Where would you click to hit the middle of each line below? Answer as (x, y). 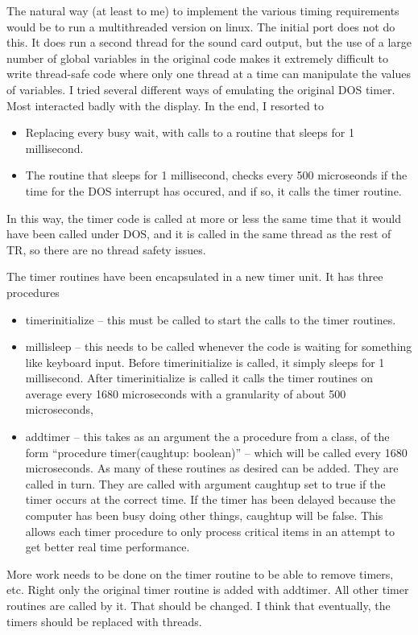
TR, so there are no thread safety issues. (106, 249)
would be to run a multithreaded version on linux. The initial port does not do (201, 26)
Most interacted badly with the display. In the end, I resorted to (165, 105)
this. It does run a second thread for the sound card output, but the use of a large (209, 42)
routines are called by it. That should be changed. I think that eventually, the (199, 605)
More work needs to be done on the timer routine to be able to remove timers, (200, 573)
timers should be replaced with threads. (104, 621)
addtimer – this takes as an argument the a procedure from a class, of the (207, 437)
